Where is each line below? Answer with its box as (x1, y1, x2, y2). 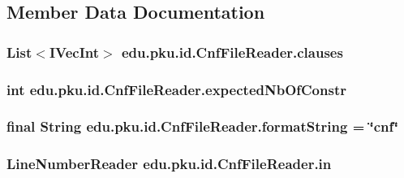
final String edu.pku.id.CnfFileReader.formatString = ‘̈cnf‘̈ (6, 116, 399, 137)
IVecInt (49, 41, 100, 62)
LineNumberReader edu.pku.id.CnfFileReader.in (6, 154, 332, 174)
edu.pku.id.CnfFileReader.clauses (121, 41, 343, 62)
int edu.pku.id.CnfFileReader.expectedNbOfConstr (6, 79, 346, 99)
